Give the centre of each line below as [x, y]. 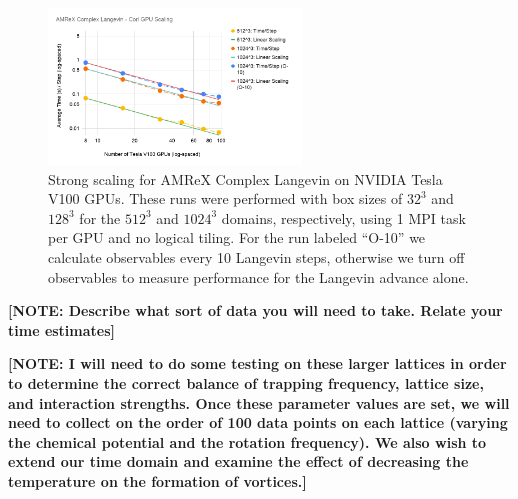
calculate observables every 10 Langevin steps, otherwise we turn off [256, 257]
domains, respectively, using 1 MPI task [343, 217]
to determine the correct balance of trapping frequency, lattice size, [246, 383]
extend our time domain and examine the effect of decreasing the [238, 461]
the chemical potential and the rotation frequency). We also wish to [247, 441]
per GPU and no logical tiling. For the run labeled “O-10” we [237, 237]
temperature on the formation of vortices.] [157, 481]
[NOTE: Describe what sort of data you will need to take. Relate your [255, 310]
